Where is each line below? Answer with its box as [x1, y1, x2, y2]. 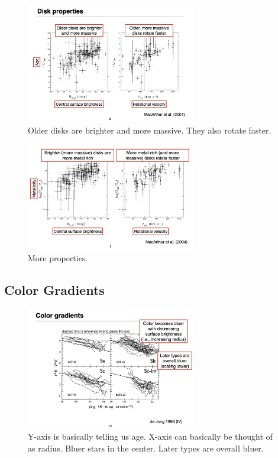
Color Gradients [4, 281, 105, 299]
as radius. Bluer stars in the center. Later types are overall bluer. [28, 441, 264, 454]
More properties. [28, 252, 88, 264]
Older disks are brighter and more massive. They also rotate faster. [28, 124, 271, 136]
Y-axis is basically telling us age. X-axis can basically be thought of [28, 430, 273, 443]
